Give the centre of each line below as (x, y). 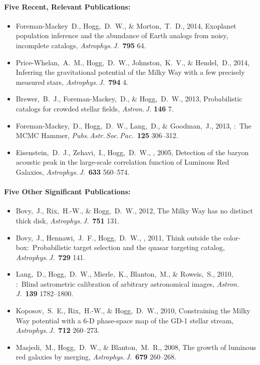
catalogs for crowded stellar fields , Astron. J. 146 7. (95, 108)
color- (232, 237)
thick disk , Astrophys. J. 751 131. (68, 220)
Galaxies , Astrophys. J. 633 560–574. (73, 171)
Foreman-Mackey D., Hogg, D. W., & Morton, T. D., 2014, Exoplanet (126, 25)
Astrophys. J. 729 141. (51, 257)
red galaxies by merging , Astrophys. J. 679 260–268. (96, 357)
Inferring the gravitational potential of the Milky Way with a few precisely (130, 72)
